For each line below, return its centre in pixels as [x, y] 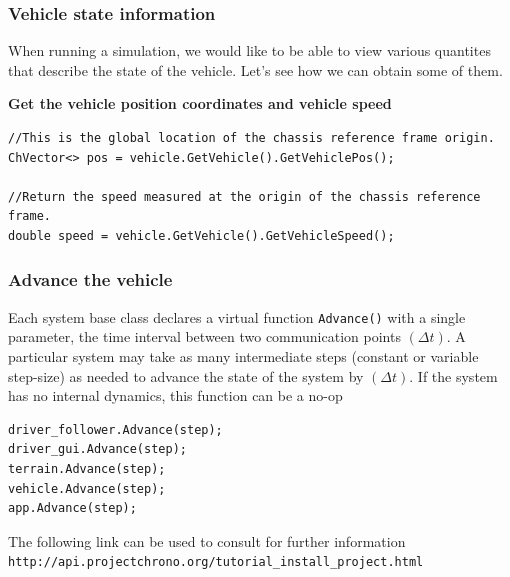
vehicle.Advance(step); [87, 488]
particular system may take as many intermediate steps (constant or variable [243, 356]
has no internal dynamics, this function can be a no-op [175, 395]
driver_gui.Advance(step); [97, 449]
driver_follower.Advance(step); [115, 429]
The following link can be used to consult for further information [207, 540]
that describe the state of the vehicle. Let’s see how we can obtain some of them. [255, 69]
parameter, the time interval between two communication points [204, 336]
